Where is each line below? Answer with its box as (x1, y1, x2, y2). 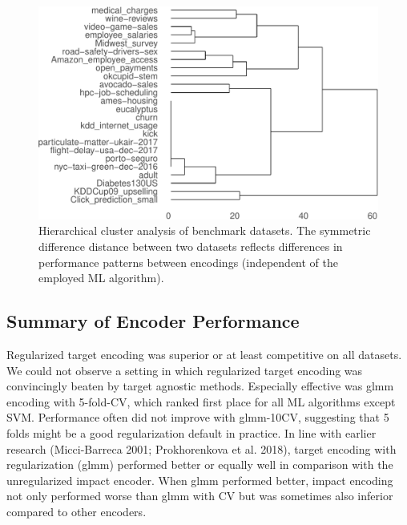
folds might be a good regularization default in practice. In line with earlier (6, 424, 377, 441)
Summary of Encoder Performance (6, 309, 300, 333)
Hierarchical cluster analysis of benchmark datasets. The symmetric (38, 222, 371, 239)
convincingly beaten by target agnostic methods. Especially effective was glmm (6, 378, 394, 394)
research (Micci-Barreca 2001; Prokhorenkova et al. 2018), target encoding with (6, 440, 397, 457)
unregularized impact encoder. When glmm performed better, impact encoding (6, 471, 393, 488)
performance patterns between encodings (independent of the (38, 253, 339, 270)
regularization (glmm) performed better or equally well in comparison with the (6, 456, 393, 473)
